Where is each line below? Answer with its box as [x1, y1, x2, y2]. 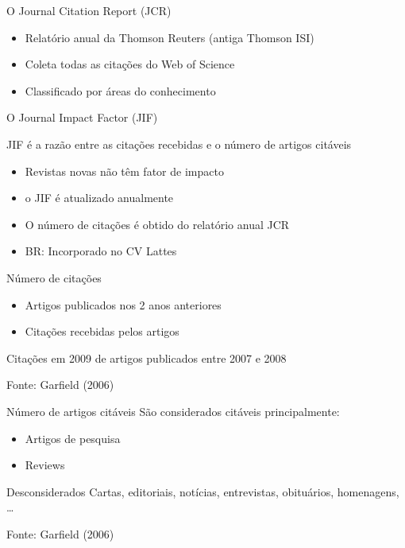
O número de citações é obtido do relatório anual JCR [25, 216, 290, 232]
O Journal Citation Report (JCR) [6, 2, 172, 18]
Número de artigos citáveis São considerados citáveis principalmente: [6, 402, 340, 419]
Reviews [25, 457, 65, 473]
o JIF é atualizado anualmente [25, 189, 174, 206]
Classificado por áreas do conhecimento [25, 82, 216, 99]
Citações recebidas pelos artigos [25, 323, 179, 340]
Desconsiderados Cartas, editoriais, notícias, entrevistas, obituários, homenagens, [6, 483, 399, 499]
